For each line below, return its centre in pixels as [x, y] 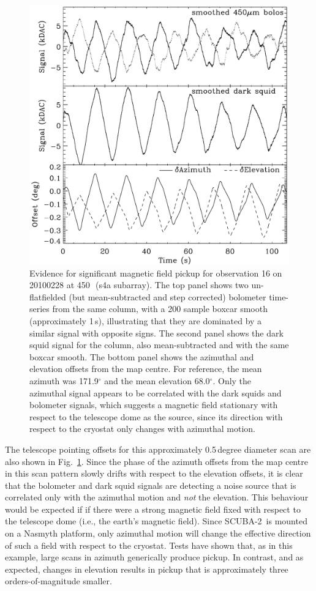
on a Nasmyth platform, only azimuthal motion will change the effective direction [158, 533]
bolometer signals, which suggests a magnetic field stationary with [154, 405]
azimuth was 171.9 [64, 380]
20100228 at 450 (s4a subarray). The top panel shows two [139, 285]
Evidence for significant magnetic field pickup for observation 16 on [156, 273]
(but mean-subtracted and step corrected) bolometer [167, 296]
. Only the [232, 380]
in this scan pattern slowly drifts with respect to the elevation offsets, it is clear [154, 473]
